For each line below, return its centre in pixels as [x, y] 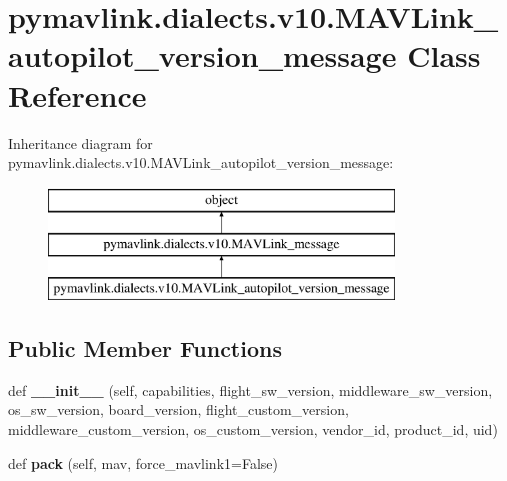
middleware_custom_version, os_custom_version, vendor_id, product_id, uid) [253, 429]
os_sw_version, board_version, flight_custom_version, [178, 409]
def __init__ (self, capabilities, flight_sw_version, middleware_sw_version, [250, 389]
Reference [77, 94]
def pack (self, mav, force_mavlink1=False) [143, 462]
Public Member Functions [145, 348]
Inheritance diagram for [80, 142]
